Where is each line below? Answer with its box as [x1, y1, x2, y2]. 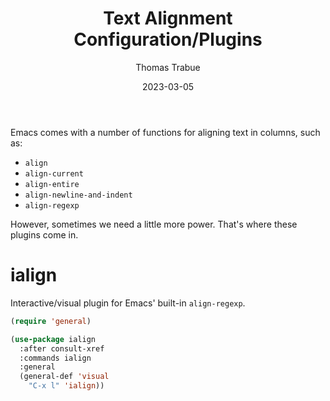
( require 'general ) [10, 316, 92, 326]
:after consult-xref [19, 343, 105, 354]
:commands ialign [19, 353, 92, 363]
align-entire [24, 179, 80, 189]
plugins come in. [10, 228, 79, 241]
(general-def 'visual [19, 372, 110, 382]
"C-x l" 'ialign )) [28, 381, 105, 391]
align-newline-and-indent [24, 190, 133, 200]
